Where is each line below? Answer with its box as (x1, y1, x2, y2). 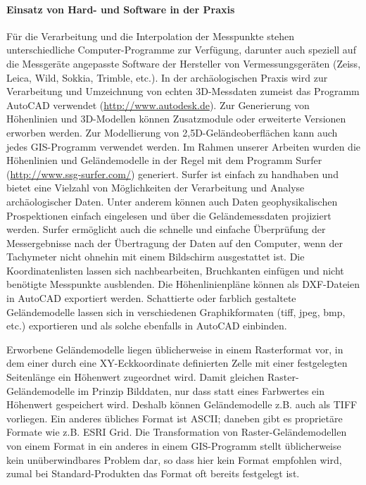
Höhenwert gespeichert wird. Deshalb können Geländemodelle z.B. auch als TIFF (6, 397, 358, 412)
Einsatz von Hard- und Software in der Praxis (6, 1, 235, 16)
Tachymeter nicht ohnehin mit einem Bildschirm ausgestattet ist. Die (6, 249, 305, 264)
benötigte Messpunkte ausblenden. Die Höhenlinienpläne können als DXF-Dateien (6, 277, 360, 291)
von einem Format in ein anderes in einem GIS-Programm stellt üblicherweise (6, 439, 341, 453)
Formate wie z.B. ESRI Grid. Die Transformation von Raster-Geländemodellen (6, 424, 347, 439)
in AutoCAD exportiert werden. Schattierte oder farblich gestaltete (6, 291, 296, 306)
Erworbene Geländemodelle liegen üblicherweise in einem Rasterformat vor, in (6, 341, 343, 356)
